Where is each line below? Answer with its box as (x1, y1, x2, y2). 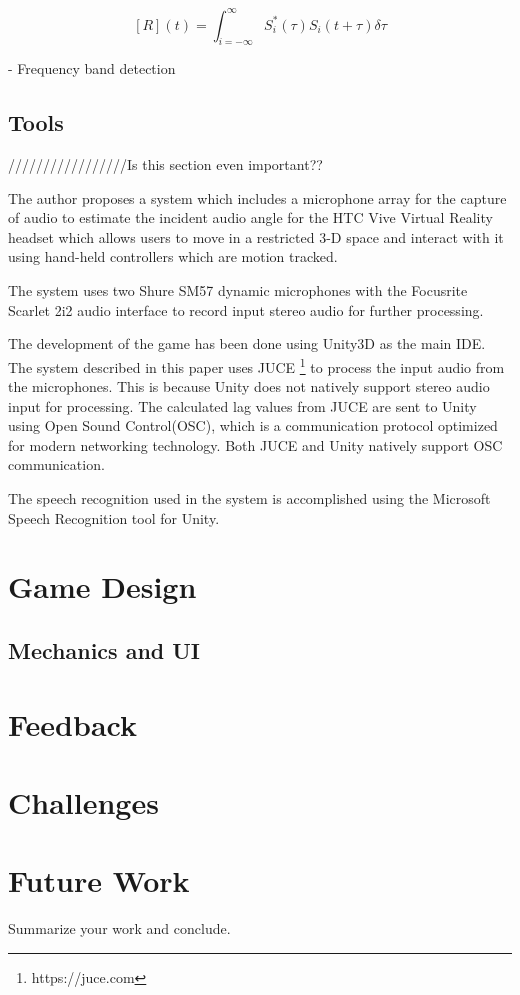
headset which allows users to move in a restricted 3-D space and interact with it (8, 226, 504, 247)
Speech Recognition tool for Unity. (8, 507, 220, 528)
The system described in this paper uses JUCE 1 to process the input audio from (8, 353, 505, 377)
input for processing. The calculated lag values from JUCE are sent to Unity (8, 395, 477, 416)
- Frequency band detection (8, 58, 176, 79)
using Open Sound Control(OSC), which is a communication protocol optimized (8, 415, 498, 436)
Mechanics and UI (8, 635, 201, 666)
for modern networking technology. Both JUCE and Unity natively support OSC (8, 434, 503, 455)
